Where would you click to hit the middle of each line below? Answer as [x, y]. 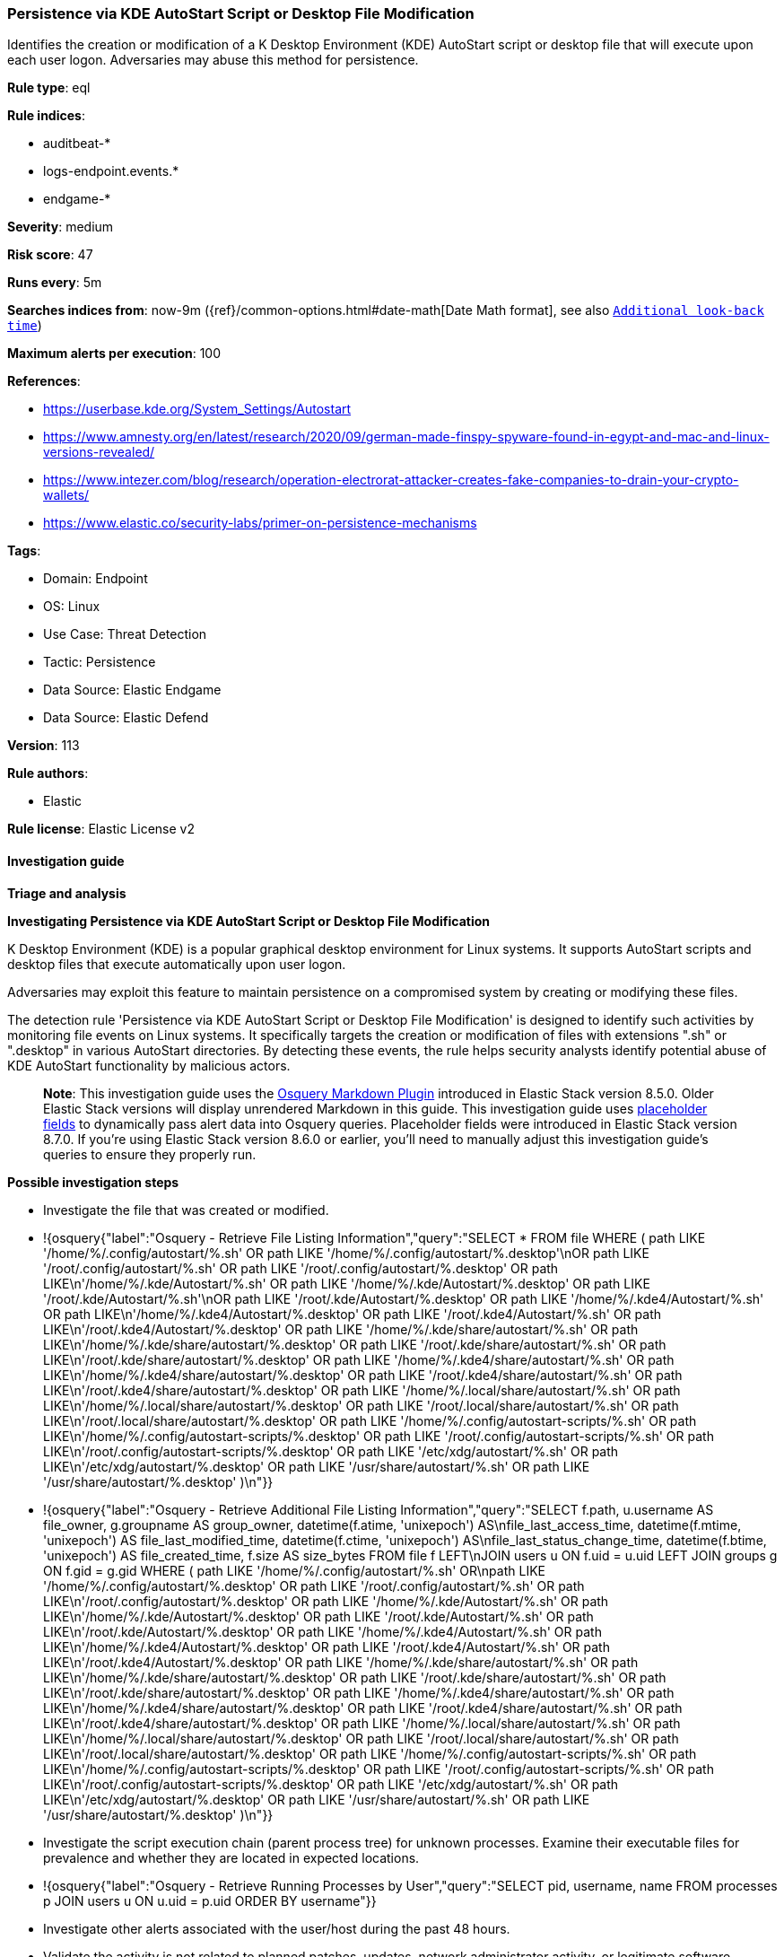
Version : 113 [44, 746]
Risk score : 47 [50, 255]
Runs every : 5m [55, 283]
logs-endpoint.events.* [111, 171]
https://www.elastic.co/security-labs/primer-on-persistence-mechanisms [260, 523]
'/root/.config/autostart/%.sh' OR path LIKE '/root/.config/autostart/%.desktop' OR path [301, 1268]
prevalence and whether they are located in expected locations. [231, 1857]
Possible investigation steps [93, 1182]
